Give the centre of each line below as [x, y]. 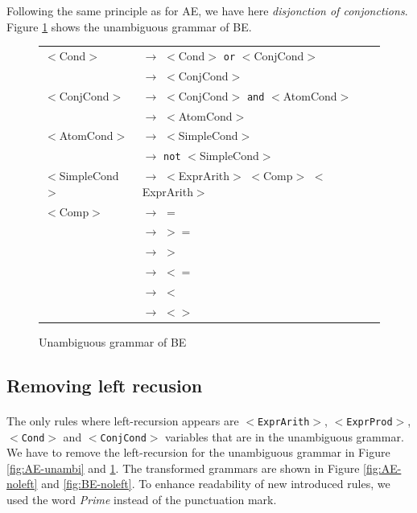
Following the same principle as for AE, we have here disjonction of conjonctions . [207, 10]
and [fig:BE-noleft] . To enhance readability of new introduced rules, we [216, 484]
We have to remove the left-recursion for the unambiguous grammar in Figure [198, 452]
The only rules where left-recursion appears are [123, 420]
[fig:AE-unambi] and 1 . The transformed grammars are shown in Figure [183, 468]
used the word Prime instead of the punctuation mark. [142, 499]
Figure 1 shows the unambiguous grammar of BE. [129, 26]
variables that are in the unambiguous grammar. [285, 436]
